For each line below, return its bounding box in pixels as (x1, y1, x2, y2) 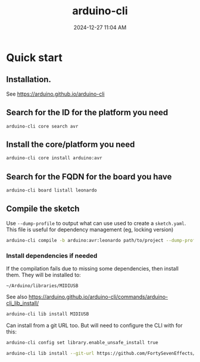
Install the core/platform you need (6, 139, 135, 149)
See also (6, 293, 28, 300)
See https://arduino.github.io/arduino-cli (6, 90, 105, 97)
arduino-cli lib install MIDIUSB (6, 311, 89, 317)
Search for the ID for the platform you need (6, 108, 168, 118)
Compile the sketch (6, 204, 80, 214)
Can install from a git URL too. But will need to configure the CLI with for (6, 322, 183, 329)
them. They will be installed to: (6, 271, 82, 278)
